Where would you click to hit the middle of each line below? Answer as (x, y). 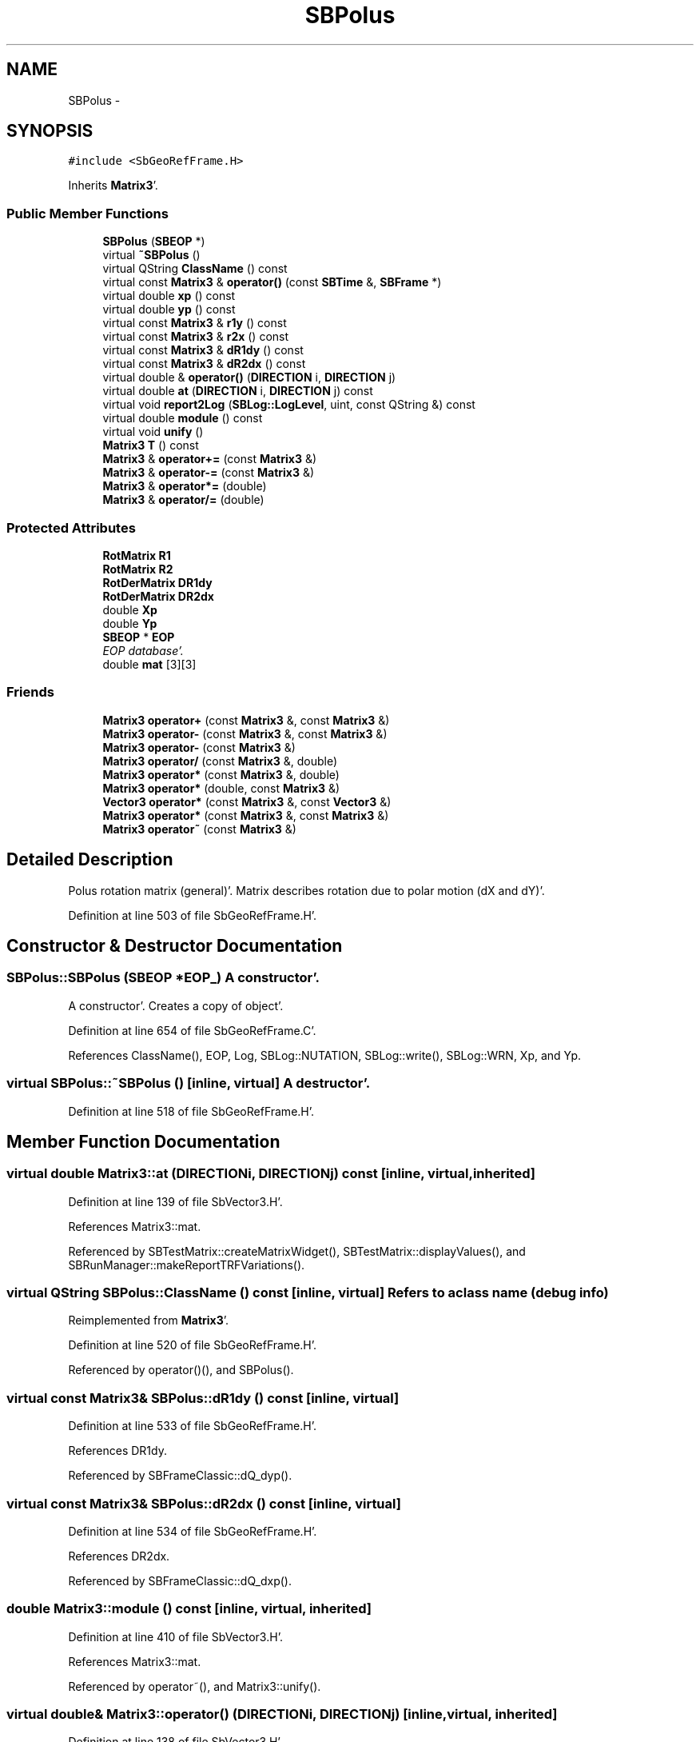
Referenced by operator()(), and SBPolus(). (181, 1370)
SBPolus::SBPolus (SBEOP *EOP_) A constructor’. (163, 978)
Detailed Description (90, 860)
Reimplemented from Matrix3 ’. (149, 1320)
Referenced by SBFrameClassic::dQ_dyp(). (180, 1476)
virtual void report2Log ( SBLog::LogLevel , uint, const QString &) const (289, 405)
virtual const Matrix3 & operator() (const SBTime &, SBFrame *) (272, 282)
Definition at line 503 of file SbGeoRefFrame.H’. (193, 915)
